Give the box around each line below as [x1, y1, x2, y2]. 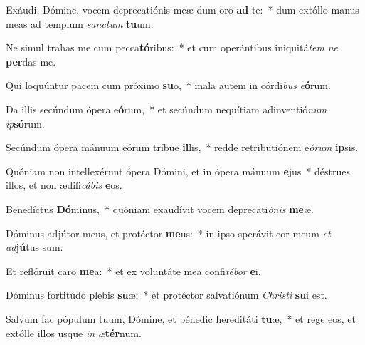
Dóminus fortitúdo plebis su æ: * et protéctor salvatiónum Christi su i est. [6, 287, 327, 302]
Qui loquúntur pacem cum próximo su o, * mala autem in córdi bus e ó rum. [6, 78, 331, 93]
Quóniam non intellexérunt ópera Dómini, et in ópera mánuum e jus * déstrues [6, 163, 351, 178]
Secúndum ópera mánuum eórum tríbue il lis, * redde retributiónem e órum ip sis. [6, 140, 359, 155]
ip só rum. [6, 115, 45, 130]
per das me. [6, 53, 56, 68]
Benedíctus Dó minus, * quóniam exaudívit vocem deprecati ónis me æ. [6, 201, 314, 216]
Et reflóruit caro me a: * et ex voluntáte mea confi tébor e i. [6, 263, 261, 278]
